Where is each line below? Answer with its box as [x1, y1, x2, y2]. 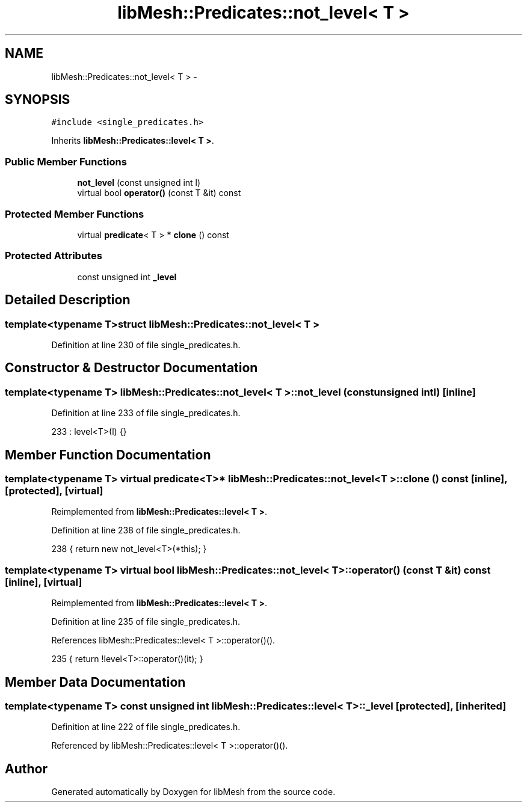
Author [5, 761, 48, 776]
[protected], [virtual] [5, 484, 103, 497]
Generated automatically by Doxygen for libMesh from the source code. [51, 787, 336, 797]
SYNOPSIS [5, 92, 70, 108]
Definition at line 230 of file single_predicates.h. [51, 339, 241, 350]
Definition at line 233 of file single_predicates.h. [51, 408, 241, 419]
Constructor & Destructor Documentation [5, 360, 258, 376]
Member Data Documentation [5, 674, 186, 690]
